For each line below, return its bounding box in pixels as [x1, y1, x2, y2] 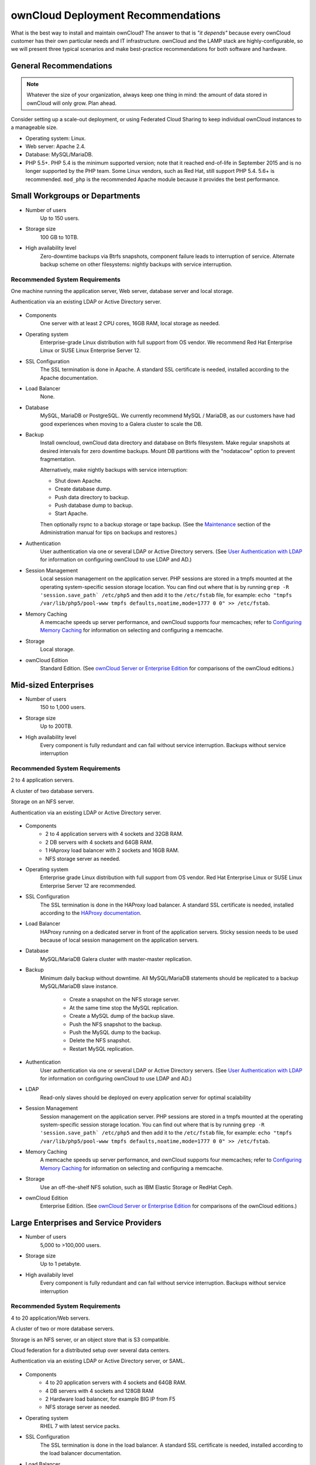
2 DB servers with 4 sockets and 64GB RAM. [45, 839, 153, 846]
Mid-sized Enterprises [11, 680, 94, 690]
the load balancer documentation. [40, 1450, 122, 1457]
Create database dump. [54, 485, 112, 492]
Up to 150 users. [40, 214, 80, 222]
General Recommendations [11, 61, 112, 71]
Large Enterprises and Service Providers [11, 1218, 162, 1228]
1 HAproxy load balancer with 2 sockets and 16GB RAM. [45, 847, 180, 854]
